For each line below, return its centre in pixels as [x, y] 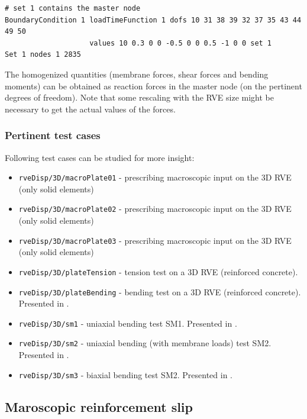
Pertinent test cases [53, 135]
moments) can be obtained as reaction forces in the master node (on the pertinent [153, 86]
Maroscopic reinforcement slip [99, 406]
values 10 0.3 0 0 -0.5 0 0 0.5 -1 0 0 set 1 [181, 43]
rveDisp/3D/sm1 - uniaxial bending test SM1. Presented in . [128, 323]
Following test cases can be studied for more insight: [100, 157]
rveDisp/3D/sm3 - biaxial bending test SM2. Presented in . [126, 374]
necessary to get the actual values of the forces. [90, 109]
